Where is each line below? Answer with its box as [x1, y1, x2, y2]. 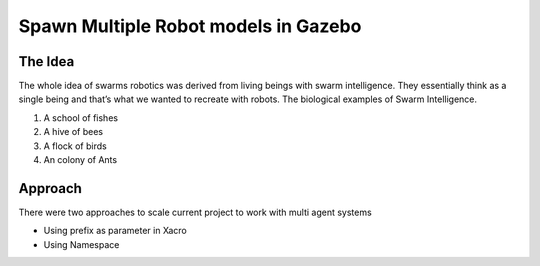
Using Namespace [43, 238, 120, 250]
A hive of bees [43, 126, 104, 138]
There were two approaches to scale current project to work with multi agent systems [18, 206, 372, 218]
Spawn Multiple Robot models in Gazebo [18, 15, 362, 37]
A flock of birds [43, 140, 107, 152]
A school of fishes [43, 111, 119, 124]
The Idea [18, 53, 75, 70]
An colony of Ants [43, 154, 118, 166]
